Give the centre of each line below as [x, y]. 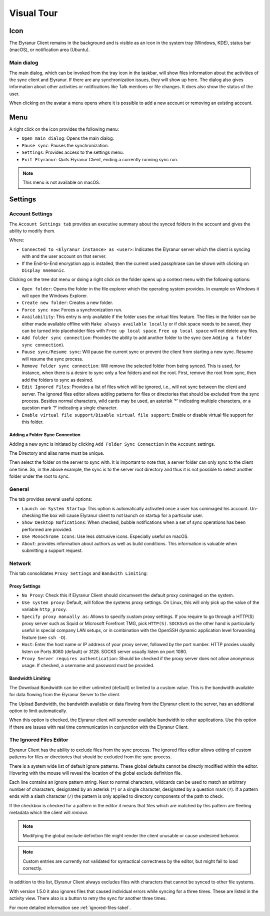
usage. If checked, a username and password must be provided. [88, 666]
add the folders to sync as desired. [57, 380]
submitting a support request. [52, 550]
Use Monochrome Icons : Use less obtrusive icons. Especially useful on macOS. [105, 536]
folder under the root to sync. [39, 476]
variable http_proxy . [44, 609]
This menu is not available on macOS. [61, 182]
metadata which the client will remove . [49, 812]
